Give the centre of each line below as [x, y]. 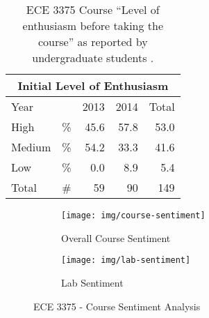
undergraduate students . [93, 58]
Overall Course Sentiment [116, 237]
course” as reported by [93, 41]
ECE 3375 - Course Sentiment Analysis [117, 306]
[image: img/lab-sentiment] [126, 260]
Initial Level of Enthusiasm [93, 85]
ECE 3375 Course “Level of [93, 9]
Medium [31, 147]
